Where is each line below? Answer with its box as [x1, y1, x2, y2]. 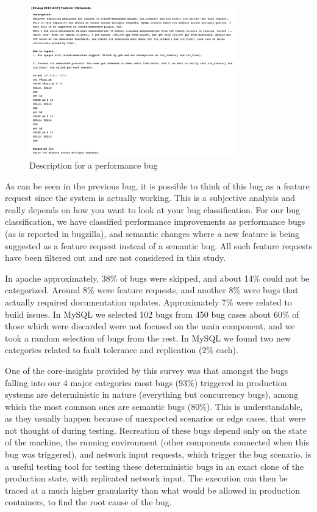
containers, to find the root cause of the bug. [5, 496, 172, 508]
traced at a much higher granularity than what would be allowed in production [5, 483, 301, 496]
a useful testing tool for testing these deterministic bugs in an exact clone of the [5, 459, 304, 472]
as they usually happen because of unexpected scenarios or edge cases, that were [5, 412, 305, 425]
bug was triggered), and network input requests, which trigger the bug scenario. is [5, 448, 312, 461]
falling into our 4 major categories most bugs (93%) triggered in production [5, 376, 287, 389]
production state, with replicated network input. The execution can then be [5, 472, 288, 485]
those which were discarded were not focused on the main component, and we [5, 320, 295, 332]
